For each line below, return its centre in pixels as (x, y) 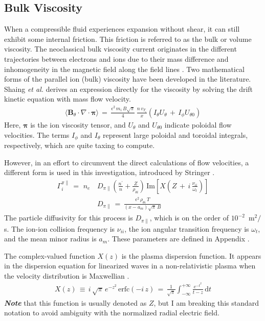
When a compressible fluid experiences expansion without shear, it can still (122, 29)
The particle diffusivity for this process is (69, 218)
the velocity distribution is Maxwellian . (67, 275)
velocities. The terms (37, 134)
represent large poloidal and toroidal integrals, (175, 134)
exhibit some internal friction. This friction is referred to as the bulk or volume (128, 39)
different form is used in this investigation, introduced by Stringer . (109, 172)
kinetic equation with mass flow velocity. (68, 99)
